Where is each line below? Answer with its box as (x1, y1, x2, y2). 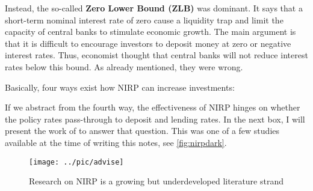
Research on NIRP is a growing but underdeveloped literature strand (29, 175, 284, 187)
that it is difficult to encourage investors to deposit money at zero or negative (5, 37, 291, 49)
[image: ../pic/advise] (29, 157, 124, 166)
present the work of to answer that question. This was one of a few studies (5, 124, 280, 137)
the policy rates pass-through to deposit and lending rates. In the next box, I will (5, 112, 305, 125)
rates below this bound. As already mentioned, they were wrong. (5, 60, 243, 73)
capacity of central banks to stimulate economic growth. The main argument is (5, 25, 296, 38)
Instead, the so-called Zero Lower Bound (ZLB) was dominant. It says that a (5, 2, 303, 14)
